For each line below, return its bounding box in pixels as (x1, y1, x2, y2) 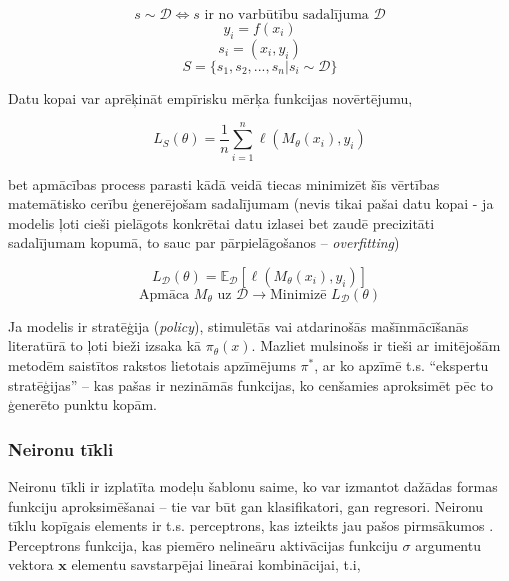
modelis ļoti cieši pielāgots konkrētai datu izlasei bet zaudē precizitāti (8, 212, 435, 233)
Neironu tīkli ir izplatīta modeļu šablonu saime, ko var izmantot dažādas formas (8, 476, 498, 497)
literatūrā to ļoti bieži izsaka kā (8, 335, 202, 356)
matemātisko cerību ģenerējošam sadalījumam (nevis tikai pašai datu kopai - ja (8, 193, 494, 214)
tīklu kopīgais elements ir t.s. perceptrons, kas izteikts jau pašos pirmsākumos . (8, 515, 494, 536)
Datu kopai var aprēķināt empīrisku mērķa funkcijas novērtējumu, (8, 87, 413, 108)
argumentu (415, 534, 481, 555)
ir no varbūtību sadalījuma (204, 8, 369, 22)
